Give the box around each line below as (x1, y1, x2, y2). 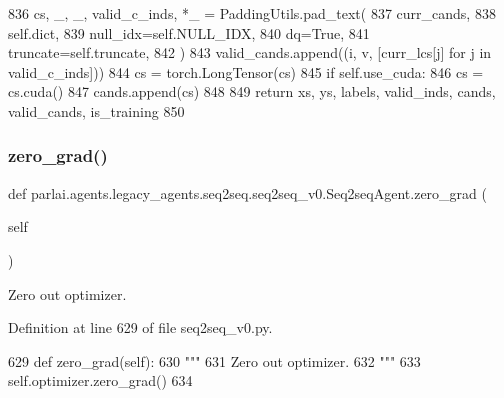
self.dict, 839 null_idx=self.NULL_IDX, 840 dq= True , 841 (8, 22, 370, 43)
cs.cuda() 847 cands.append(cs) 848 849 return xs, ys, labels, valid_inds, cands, (8, 81, 496, 102)
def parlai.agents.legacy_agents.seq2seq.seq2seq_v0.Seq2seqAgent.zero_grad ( (8, 182, 487, 203)
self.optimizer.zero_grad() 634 (8, 370, 193, 391)
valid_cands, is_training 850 (8, 100, 185, 121)
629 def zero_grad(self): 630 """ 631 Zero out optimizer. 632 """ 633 (8, 350, 421, 371)
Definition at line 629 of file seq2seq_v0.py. (8, 317, 273, 338)
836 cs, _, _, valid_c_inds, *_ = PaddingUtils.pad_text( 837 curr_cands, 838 (8, 3, 496, 23)
